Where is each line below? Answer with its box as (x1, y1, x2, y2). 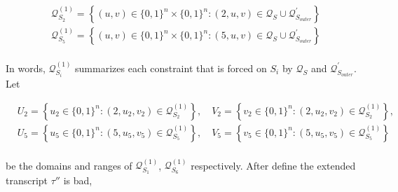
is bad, (63, 173, 92, 188)
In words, (6, 60, 46, 75)
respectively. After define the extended (191, 158, 356, 172)
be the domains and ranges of (6, 158, 132, 172)
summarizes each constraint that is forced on (75, 60, 267, 75)
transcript (6, 173, 48, 188)
